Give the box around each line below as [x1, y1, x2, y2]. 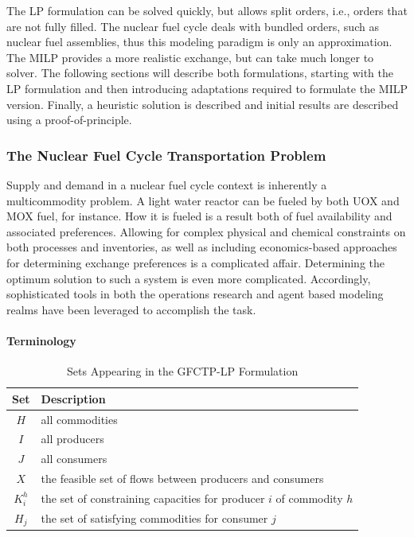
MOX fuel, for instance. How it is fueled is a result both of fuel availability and [6, 208, 393, 224]
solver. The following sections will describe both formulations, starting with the [6, 64, 393, 81]
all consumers [41, 450, 107, 467]
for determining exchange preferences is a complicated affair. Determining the [6, 254, 385, 270]
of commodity [275, 489, 343, 506]
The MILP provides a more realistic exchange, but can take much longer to [6, 49, 374, 65]
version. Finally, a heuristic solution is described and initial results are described [6, 95, 399, 112]
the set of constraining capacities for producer [41, 489, 265, 506]
